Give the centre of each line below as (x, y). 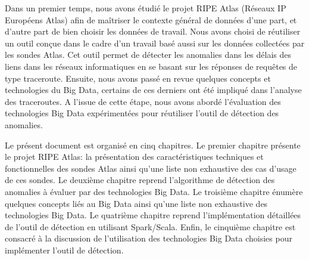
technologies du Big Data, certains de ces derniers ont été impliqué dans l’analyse (153, 90)
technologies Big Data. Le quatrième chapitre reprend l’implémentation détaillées (153, 215)
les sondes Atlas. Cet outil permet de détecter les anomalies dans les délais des (148, 55)
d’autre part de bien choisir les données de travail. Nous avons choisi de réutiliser (153, 31)
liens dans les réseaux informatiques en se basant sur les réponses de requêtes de (151, 66)
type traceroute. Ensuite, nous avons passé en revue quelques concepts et (138, 78)
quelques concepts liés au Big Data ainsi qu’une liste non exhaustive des (136, 203)
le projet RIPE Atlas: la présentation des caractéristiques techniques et (134, 157)
